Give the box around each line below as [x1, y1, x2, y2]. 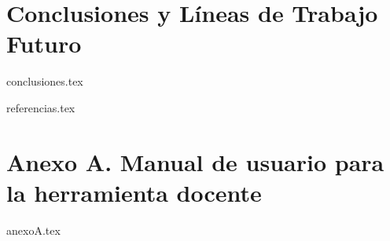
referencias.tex [6, 99, 75, 115]
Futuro [6, 27, 82, 60]
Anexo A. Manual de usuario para [6, 145, 384, 177]
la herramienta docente [6, 176, 262, 208]
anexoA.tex [6, 221, 61, 238]
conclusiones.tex [6, 73, 83, 89]
